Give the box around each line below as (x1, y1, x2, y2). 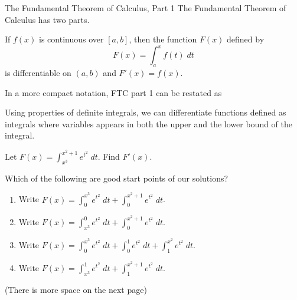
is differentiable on (5, 67, 71, 79)
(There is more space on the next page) (5, 283, 147, 295)
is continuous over (39, 33, 104, 45)
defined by (227, 33, 265, 45)
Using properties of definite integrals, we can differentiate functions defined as (5, 106, 286, 118)
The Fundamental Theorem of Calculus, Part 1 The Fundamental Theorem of (5, 2, 286, 14)
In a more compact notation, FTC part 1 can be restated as (5, 86, 222, 98)
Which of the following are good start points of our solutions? (5, 172, 229, 184)
